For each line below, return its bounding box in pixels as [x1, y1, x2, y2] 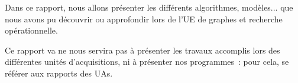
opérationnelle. [5, 24, 58, 36]
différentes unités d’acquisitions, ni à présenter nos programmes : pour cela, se [5, 55, 289, 68]
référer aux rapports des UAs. [5, 67, 113, 79]
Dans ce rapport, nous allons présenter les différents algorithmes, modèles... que [5, 1, 293, 13]
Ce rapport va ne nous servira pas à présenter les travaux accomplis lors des [5, 44, 280, 56]
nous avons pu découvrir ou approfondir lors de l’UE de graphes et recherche [5, 12, 283, 25]
